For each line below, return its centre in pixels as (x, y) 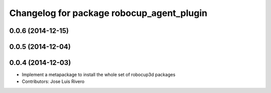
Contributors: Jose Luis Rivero (53, 81)
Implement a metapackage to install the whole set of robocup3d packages (99, 74)
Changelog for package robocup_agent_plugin (108, 13)
